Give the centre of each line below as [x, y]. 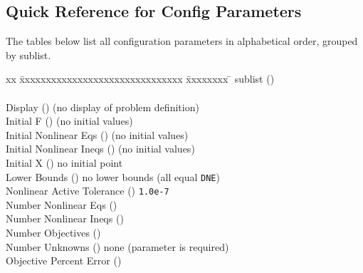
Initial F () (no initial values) [69, 121]
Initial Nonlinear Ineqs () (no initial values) [100, 149]
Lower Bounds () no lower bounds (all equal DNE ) [113, 176]
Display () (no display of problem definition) [102, 107]
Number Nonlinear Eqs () [62, 204]
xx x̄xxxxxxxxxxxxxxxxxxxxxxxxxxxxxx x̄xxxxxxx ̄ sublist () [140, 79]
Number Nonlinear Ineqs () [65, 218]
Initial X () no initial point [64, 162]
